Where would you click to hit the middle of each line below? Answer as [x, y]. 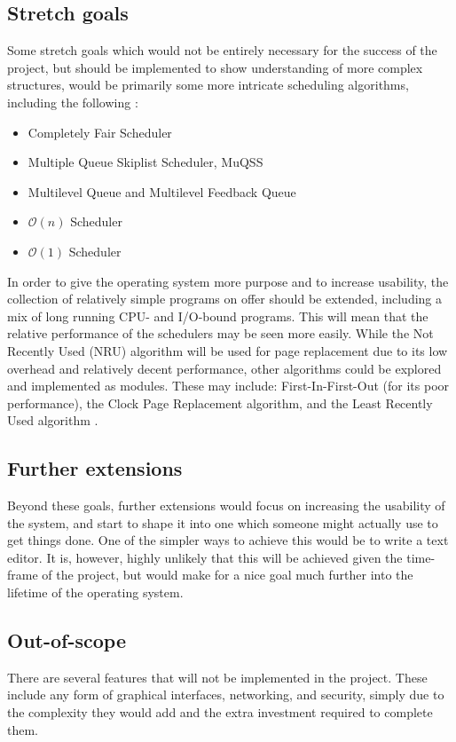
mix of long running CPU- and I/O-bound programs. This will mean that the [218, 316]
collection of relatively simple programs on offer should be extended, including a [225, 299]
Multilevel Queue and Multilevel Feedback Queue [162, 191]
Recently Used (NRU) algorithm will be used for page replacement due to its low [228, 350]
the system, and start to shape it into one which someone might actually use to [223, 522]
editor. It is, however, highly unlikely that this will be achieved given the [205, 557]
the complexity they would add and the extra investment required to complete [220, 712]
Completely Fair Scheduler [100, 132]
